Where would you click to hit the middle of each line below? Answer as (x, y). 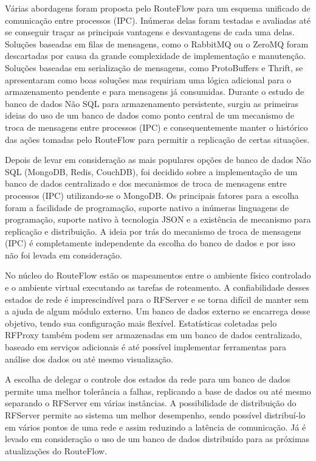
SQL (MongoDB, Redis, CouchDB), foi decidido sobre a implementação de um (151, 171)
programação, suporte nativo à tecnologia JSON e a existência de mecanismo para (158, 219)
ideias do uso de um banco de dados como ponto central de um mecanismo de (149, 115)
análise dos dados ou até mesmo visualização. (89, 359)
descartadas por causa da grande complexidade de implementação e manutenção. (155, 56)
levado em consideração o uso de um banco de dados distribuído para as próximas (157, 439)
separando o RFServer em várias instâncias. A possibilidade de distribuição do (151, 403)
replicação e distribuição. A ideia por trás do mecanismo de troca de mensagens (153, 231)
